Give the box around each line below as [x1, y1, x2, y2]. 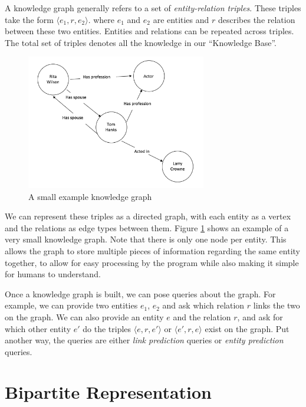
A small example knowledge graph [28, 190, 152, 202]
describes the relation [218, 13, 295, 25]
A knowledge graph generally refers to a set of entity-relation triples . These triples [5, 2, 301, 14]
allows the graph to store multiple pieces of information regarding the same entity [5, 244, 300, 257]
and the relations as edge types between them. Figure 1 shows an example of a [5, 221, 289, 234]
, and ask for [237, 310, 283, 323]
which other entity [5, 322, 71, 334]
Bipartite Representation [5, 380, 212, 404]
